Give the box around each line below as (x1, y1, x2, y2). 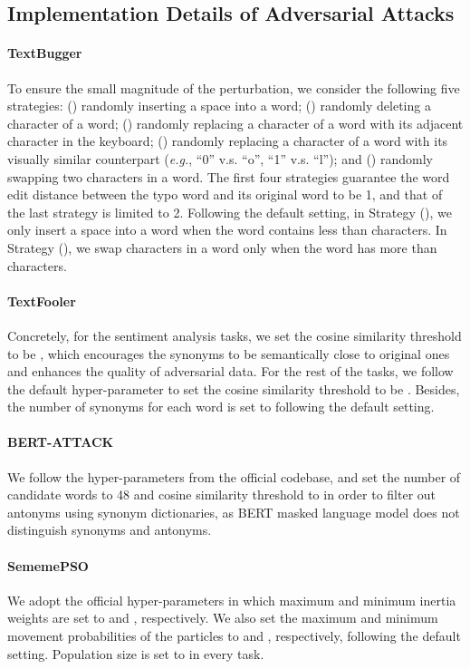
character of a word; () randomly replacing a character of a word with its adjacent (7, 113, 464, 132)
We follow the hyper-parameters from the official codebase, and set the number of (7, 467, 461, 486)
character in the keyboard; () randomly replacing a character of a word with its (7, 131, 448, 150)
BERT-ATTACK (7, 432, 114, 451)
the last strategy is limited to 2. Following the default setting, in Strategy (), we (7, 202, 452, 221)
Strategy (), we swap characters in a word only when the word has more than (7, 238, 437, 257)
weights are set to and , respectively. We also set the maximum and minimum (7, 608, 438, 627)
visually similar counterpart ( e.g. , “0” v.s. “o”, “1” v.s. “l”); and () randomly (7, 149, 433, 168)
